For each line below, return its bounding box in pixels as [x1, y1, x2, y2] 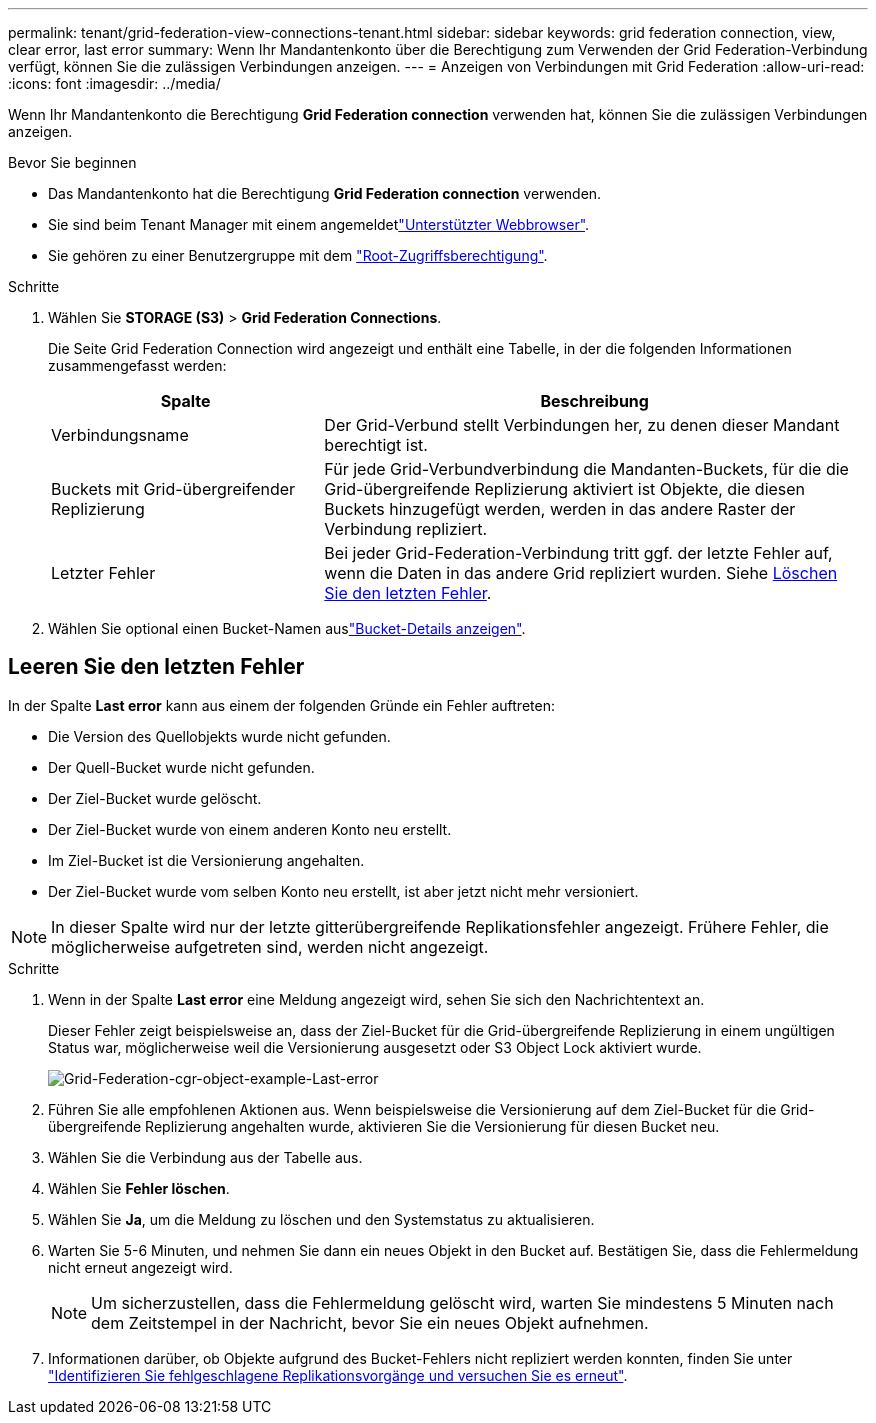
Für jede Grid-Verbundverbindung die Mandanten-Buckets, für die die [324, 459, 849, 479]
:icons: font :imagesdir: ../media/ [8, 75, 221, 92]
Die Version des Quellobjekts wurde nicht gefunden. [48, 727, 391, 745]
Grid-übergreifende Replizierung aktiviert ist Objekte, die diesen [324, 479, 806, 499]
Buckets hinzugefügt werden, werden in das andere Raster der [324, 499, 796, 519]
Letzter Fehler [51, 563, 156, 583]
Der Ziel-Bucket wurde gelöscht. [48, 789, 262, 807]
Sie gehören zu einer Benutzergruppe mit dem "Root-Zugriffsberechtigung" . [48, 247, 548, 264]
